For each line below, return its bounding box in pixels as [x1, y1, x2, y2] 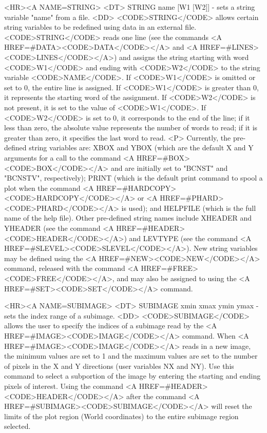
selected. [4, 421, 31, 431]
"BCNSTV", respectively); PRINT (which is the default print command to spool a [4, 172, 263, 183]
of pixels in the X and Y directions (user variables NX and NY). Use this [4, 360, 234, 371]
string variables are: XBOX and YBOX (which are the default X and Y [29, 142, 254, 153]
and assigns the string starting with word [119, 51, 249, 62]
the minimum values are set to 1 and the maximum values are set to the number [4, 350, 258, 361]
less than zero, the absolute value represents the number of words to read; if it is [4, 122, 258, 133]
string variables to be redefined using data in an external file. [4, 22, 197, 32]
